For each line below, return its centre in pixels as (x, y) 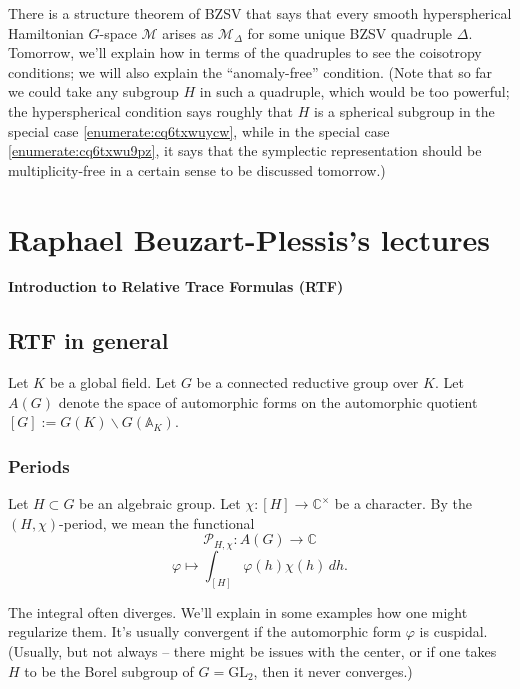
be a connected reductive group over (307, 382)
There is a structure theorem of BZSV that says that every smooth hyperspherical (260, 13)
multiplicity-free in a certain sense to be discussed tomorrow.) (197, 169)
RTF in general (88, 340)
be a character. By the (403, 503)
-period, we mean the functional (157, 522)
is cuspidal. (453, 631)
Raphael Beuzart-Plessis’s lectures (249, 238)
